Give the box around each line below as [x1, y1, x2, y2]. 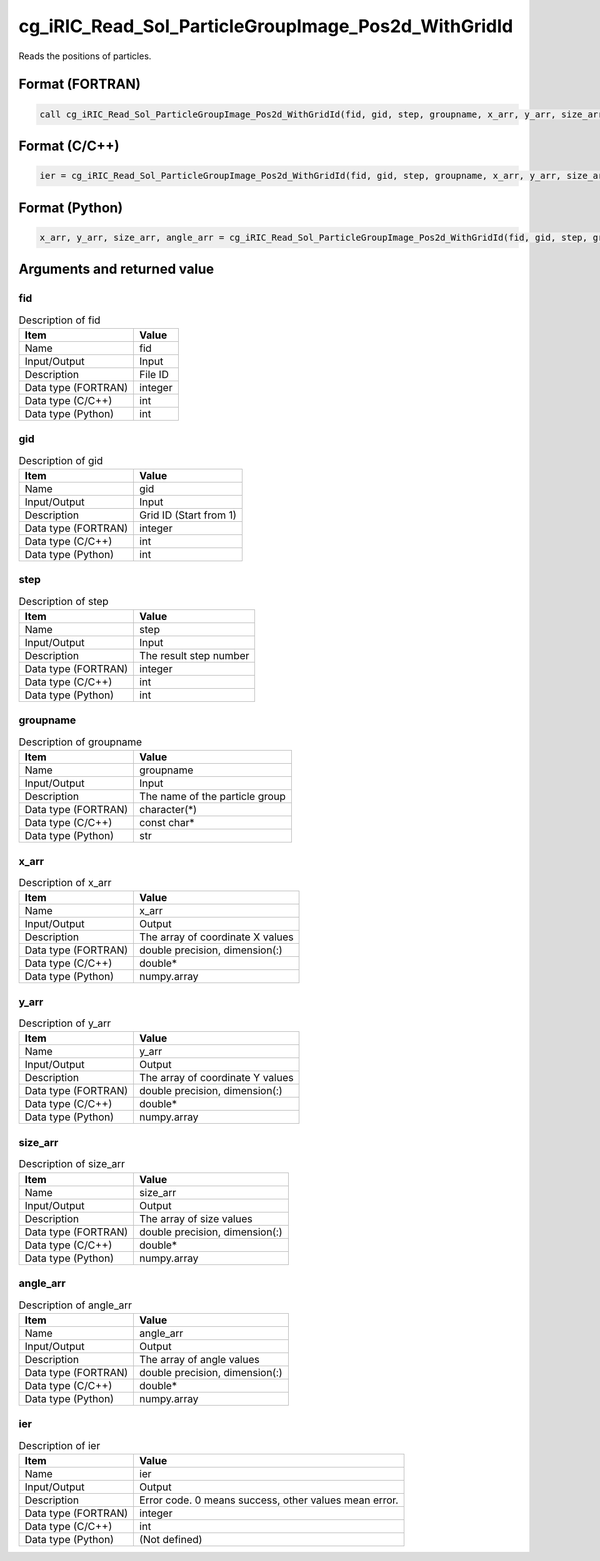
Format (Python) [18, 199, 124, 216]
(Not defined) [139, 1532, 203, 1546]
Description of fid [18, 313, 101, 327]
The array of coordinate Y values [139, 1071, 294, 1085]
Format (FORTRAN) [18, 76, 141, 93]
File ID [139, 367, 169, 381]
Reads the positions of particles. [18, 50, 152, 62]
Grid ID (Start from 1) [139, 508, 237, 522]
